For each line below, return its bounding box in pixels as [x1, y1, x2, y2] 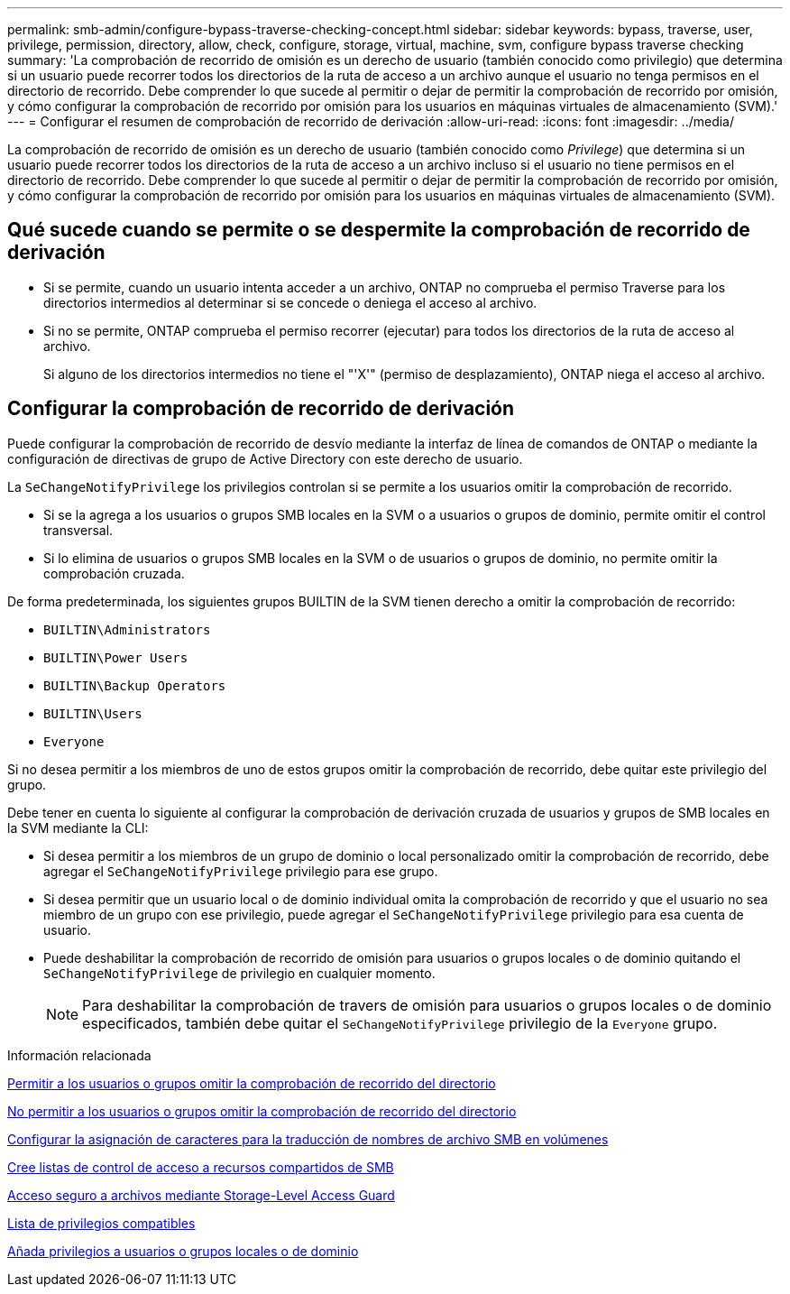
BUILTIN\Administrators [43, 622, 211, 637]
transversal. [43, 522, 114, 538]
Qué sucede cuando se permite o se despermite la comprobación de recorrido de [7, 218, 750, 242]
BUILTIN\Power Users [43, 650, 188, 665]
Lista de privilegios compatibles [7, 1215, 196, 1231]
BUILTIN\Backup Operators [43, 678, 226, 693]
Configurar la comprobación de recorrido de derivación [7, 397, 515, 421]
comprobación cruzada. [43, 565, 185, 581]
